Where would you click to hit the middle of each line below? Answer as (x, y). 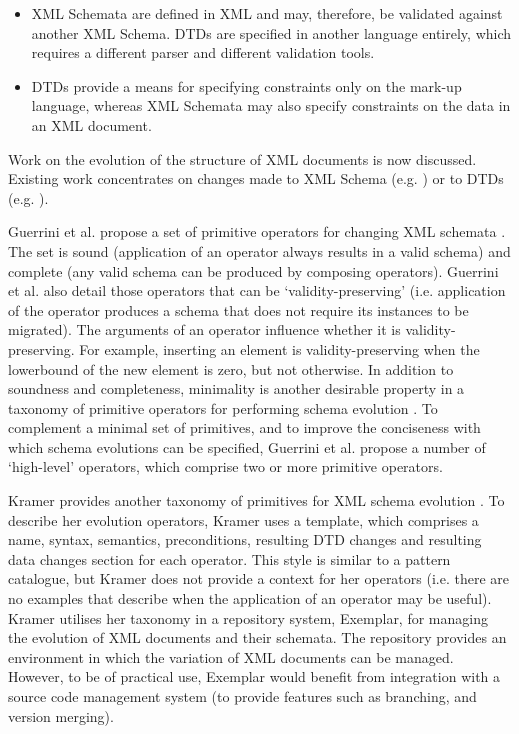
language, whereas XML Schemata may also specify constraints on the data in (271, 105)
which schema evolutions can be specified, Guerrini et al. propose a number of (247, 446)
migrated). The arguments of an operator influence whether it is (204, 329)
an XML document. (91, 124)
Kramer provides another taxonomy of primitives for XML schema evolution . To (256, 500)
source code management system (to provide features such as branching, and (242, 696)
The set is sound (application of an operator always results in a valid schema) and (259, 250)
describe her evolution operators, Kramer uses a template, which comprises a (243, 519)
